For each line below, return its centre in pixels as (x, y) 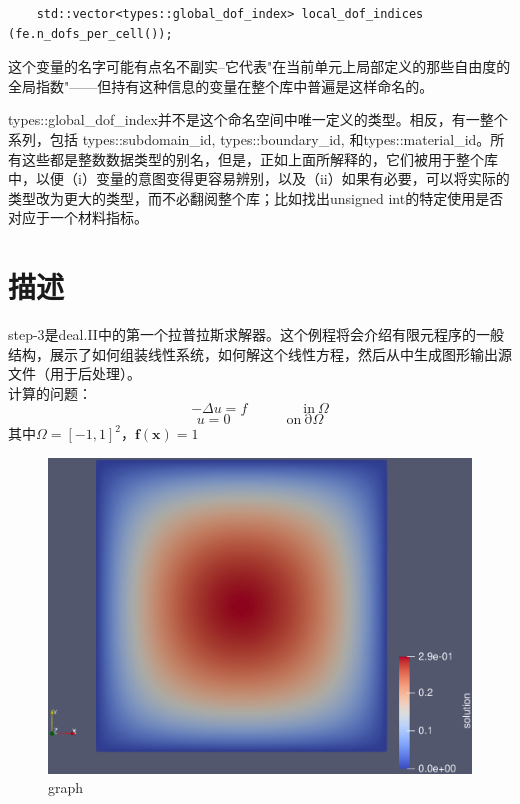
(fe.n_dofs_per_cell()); (90, 33)
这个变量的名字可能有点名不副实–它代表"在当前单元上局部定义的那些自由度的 (259, 66)
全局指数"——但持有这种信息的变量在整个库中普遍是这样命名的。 (221, 85)
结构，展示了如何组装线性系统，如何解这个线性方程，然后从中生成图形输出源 (260, 353)
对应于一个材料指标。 (78, 217)
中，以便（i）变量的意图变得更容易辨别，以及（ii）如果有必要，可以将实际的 (259, 178)
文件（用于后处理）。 (74, 373)
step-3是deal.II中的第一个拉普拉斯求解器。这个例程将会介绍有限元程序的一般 (256, 334)
